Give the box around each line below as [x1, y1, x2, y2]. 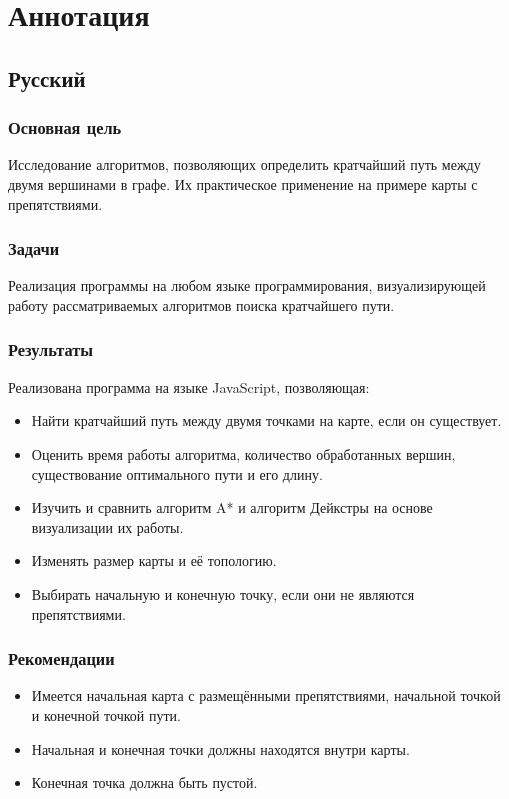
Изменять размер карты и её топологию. [31, 550, 277, 571]
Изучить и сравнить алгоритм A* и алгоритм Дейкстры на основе [31, 497, 433, 518]
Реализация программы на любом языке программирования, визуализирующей [8, 275, 486, 296]
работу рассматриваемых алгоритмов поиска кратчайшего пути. [8, 294, 395, 315]
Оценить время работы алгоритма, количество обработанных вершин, [31, 443, 456, 464]
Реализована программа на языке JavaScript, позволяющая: [8, 376, 370, 397]
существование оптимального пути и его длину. [31, 463, 323, 484]
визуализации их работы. [31, 516, 184, 537]
